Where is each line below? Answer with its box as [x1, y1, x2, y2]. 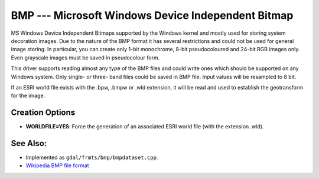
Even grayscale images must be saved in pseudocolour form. [11, 54, 160, 61]
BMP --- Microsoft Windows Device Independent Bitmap [11, 9, 294, 22]
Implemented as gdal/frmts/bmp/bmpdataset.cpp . [25, 154, 158, 161]
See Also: [11, 138, 47, 148]
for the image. [11, 92, 45, 100]
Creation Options [11, 108, 76, 118]
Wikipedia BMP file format [25, 162, 89, 169]
